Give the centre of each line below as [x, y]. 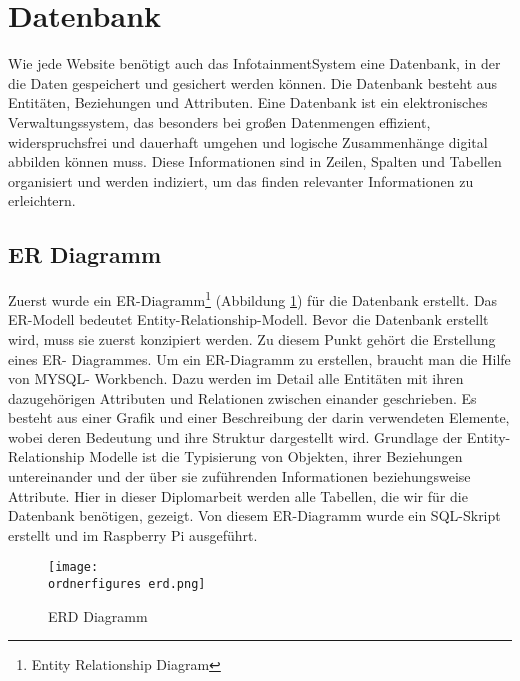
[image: [73, 567]
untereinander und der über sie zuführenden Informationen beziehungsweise [239, 476]
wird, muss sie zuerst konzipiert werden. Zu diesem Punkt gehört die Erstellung [252, 338]
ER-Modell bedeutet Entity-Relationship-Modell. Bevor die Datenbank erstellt [248, 319]
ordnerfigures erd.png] [127, 584]
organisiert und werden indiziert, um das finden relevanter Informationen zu [241, 180]
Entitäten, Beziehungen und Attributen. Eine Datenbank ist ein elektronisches [248, 102]
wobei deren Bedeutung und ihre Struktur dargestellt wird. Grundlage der [235, 436]
